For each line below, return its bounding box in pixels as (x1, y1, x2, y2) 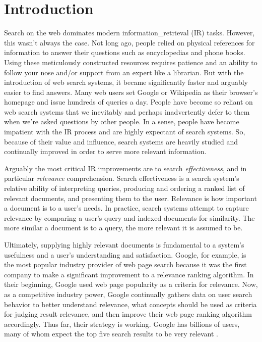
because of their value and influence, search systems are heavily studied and (4, 136, 238, 146)
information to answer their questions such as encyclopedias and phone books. (4, 47, 245, 58)
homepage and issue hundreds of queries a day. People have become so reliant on (4, 96, 253, 107)
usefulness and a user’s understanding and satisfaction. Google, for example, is (4, 249, 246, 260)
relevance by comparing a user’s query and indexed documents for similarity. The (4, 212, 255, 223)
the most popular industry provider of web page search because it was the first (4, 259, 247, 270)
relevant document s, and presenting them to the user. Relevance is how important (4, 192, 257, 203)
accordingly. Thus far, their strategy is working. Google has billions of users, (4, 318, 240, 329)
